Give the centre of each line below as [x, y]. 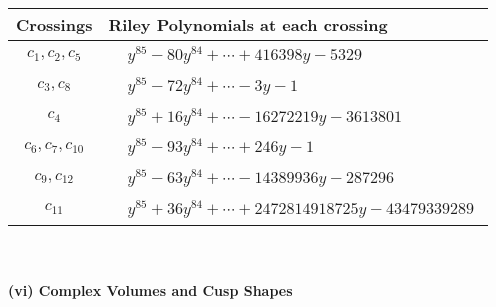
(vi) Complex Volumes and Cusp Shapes [150, 290]
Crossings [54, 24]
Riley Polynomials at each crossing [248, 24]
